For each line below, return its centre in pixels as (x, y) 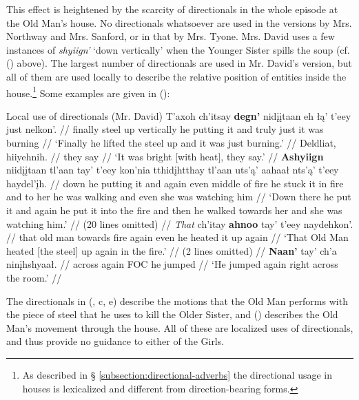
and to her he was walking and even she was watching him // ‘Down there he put (179, 197)
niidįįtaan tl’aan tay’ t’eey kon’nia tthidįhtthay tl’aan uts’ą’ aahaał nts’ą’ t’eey (173, 170)
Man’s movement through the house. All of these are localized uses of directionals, (180, 327)
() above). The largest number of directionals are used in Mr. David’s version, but (179, 63)
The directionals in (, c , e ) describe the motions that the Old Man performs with (177, 301)
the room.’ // (34, 277)
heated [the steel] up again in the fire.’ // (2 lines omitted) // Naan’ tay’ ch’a (172, 250)
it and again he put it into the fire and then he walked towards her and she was (174, 210)
